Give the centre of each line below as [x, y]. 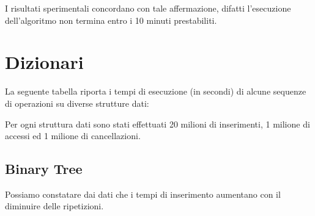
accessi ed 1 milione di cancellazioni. [73, 136]
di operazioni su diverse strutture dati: [77, 103]
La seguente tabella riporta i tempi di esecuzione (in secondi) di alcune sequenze [156, 91]
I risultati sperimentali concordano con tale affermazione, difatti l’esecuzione [148, 8]
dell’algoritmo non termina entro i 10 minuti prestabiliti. [111, 20]
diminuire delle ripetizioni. [54, 206]
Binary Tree [44, 169]
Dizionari [44, 62]
